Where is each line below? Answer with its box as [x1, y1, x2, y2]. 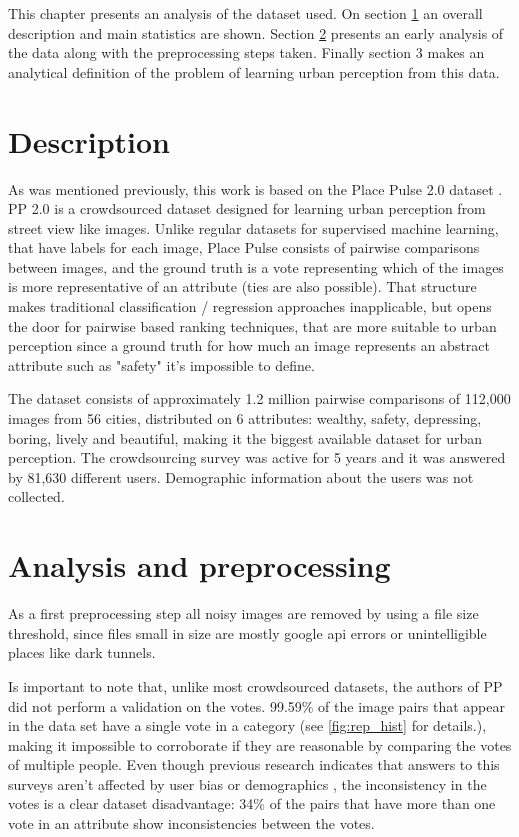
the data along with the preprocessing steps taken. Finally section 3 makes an [8, 42, 485, 63]
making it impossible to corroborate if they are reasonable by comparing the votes [8, 734, 512, 755]
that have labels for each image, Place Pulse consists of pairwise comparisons [8, 237, 480, 258]
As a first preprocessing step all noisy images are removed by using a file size [8, 603, 479, 624]
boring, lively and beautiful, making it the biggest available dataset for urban [8, 427, 483, 448]
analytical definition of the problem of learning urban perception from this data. [8, 61, 500, 82]
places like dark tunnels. [8, 642, 156, 663]
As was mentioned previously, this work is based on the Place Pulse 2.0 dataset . [8, 178, 503, 199]
